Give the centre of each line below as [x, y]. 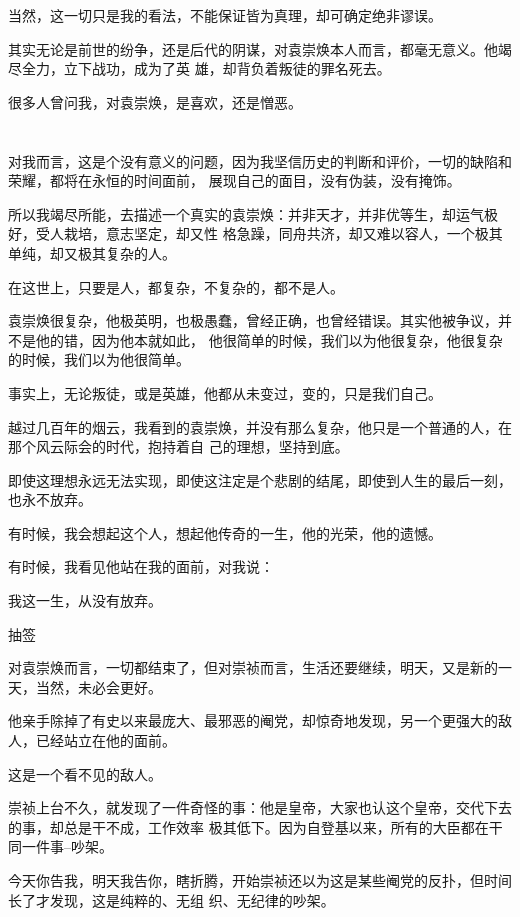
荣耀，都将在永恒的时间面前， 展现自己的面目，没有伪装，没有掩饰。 [234, 180]
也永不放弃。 [50, 499]
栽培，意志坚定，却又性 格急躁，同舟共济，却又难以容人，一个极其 [283, 233]
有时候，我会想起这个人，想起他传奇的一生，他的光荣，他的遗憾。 [225, 532]
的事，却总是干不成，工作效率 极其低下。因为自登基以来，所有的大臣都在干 [255, 826]
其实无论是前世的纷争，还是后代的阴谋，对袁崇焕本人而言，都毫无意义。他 [253, 48]
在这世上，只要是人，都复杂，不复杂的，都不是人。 [176, 286]
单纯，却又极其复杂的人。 [92, 252]
